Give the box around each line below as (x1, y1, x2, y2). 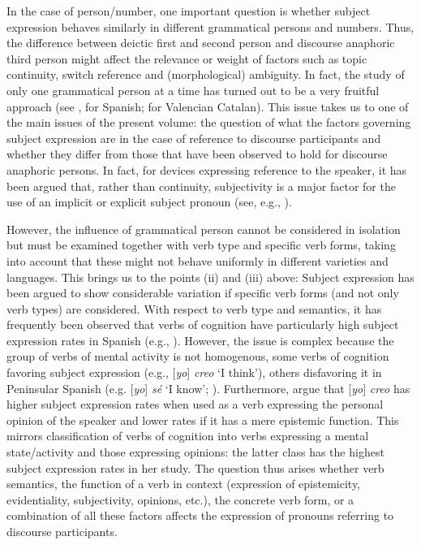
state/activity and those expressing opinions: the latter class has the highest (6, 443, 384, 461)
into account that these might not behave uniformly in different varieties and (6, 252, 389, 269)
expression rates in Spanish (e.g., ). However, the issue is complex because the (6, 331, 394, 348)
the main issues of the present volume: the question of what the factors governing (6, 114, 411, 131)
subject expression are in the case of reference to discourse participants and (6, 129, 381, 146)
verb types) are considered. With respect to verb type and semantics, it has (6, 300, 382, 317)
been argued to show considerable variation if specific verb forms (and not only (6, 284, 399, 301)
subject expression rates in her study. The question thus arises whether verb (6, 459, 384, 476)
